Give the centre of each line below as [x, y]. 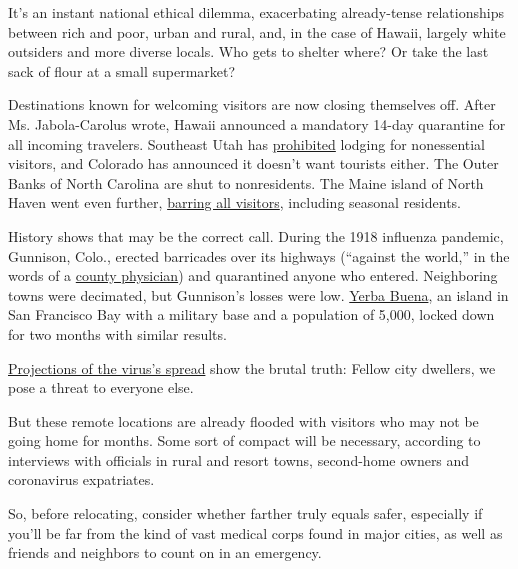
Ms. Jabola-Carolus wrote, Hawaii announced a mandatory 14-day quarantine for [257, 123]
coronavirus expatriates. [81, 479]
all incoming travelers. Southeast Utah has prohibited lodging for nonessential [246, 143]
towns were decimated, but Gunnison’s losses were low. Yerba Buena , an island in [258, 294]
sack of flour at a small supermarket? [122, 70]
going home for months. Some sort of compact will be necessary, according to [244, 440]
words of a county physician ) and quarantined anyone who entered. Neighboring [253, 275]
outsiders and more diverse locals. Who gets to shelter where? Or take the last [248, 51]
